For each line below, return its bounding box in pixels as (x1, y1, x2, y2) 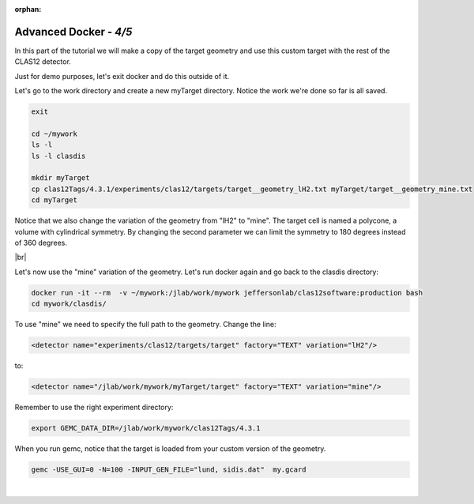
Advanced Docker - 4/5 (14, 24, 133, 39)
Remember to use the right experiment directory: (14, 403, 174, 412)
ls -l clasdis (31, 151, 86, 160)
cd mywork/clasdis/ (31, 299, 107, 308)
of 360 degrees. (14, 238, 67, 247)
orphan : (14, 5, 42, 13)
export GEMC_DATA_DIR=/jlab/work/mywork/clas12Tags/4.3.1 (31, 423, 261, 433)
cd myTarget (31, 196, 78, 205)
